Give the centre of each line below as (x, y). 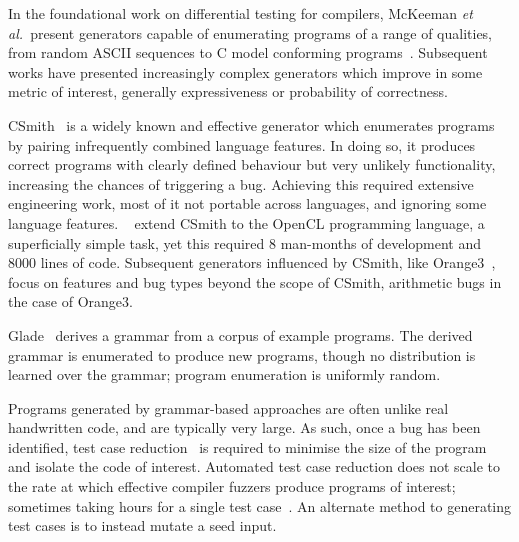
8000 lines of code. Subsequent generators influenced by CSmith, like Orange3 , (252, 262)
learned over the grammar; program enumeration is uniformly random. (224, 374)
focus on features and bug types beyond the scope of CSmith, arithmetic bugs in (255, 281)
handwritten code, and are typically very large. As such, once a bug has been (244, 427)
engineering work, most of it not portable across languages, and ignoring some (247, 203)
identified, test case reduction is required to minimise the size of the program (247, 446)
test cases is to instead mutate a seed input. (142, 525)
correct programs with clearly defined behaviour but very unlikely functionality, (252, 164)
